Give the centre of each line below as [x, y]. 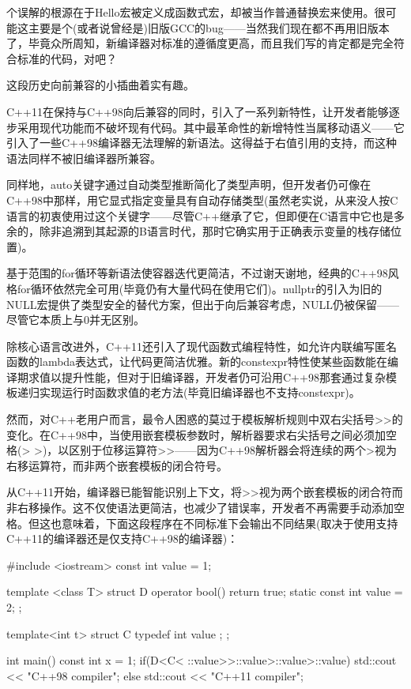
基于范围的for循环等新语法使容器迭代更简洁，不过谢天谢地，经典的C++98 [197, 273]
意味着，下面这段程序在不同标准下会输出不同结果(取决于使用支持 [230, 523]
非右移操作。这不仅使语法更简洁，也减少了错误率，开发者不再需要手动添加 [200, 508]
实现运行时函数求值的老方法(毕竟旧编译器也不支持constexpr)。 [200, 392]
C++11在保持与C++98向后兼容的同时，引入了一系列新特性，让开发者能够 [198, 111]
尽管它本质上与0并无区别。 [75, 320]
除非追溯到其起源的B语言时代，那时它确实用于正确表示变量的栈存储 [215, 231]
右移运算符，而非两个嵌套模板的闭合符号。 [117, 465]
